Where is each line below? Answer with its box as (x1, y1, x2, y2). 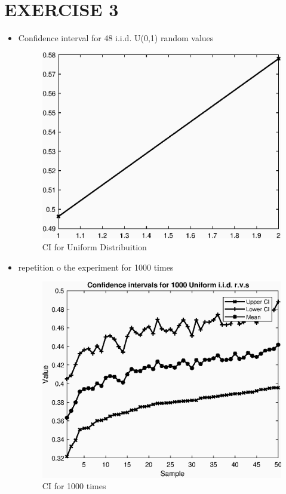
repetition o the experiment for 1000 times (18, 260, 174, 273)
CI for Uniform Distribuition (42, 240, 147, 253)
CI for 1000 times (42, 480, 106, 492)
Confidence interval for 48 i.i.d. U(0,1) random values (18, 32, 214, 44)
